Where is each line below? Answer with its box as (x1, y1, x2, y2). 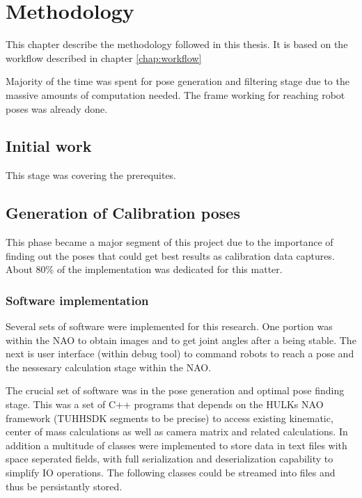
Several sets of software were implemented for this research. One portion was (6, 319, 333, 334)
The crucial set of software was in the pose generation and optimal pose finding (6, 383, 345, 398)
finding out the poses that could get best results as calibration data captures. (6, 248, 335, 263)
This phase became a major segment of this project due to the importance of (6, 235, 333, 249)
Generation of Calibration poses (6, 202, 240, 224)
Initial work (6, 135, 92, 157)
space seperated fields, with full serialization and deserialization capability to (6, 451, 333, 466)
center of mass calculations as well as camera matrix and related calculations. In (6, 424, 348, 439)
